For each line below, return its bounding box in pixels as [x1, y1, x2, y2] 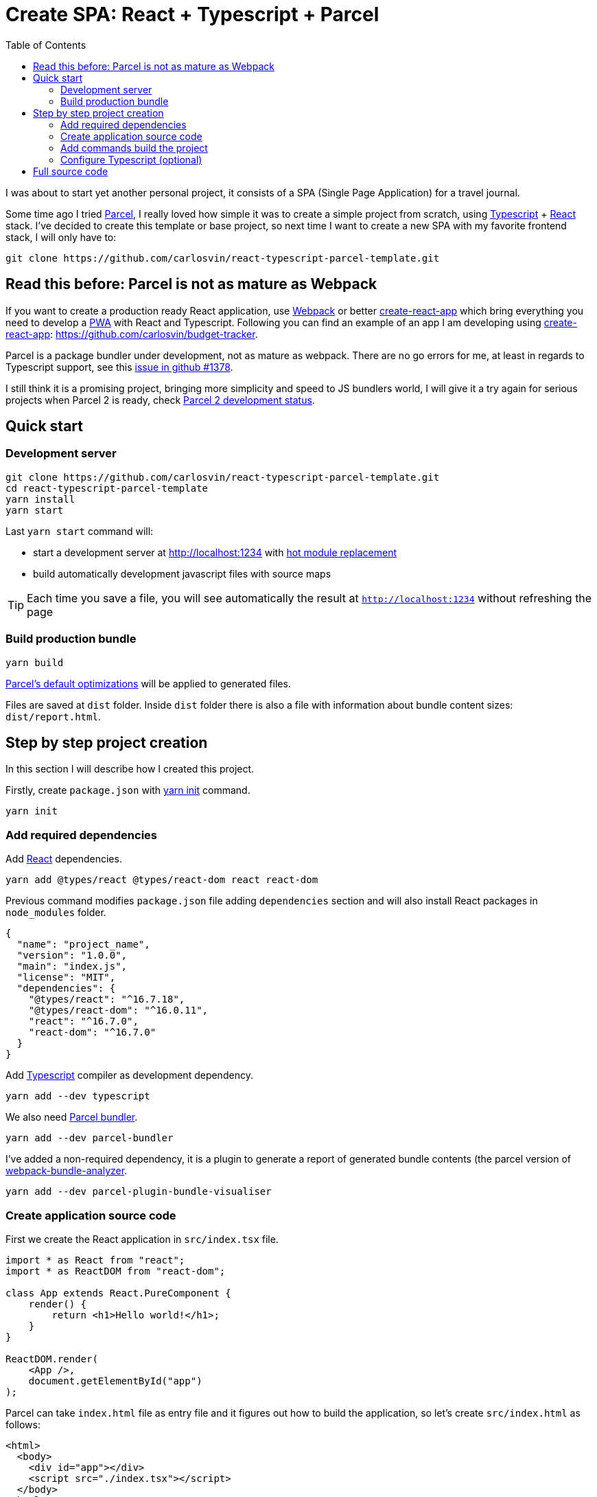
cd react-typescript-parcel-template [5, 482, 209, 494]
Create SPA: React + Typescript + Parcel [5, 3, 379, 26]
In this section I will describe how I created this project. [5, 763, 255, 775]
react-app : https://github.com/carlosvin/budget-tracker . [5, 328, 258, 340]
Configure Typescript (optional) [60, 153, 202, 165]
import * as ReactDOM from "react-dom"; [5, 1265, 226, 1277]
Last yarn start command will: [5, 525, 154, 537]
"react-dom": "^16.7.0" [28, 1027, 156, 1038]
